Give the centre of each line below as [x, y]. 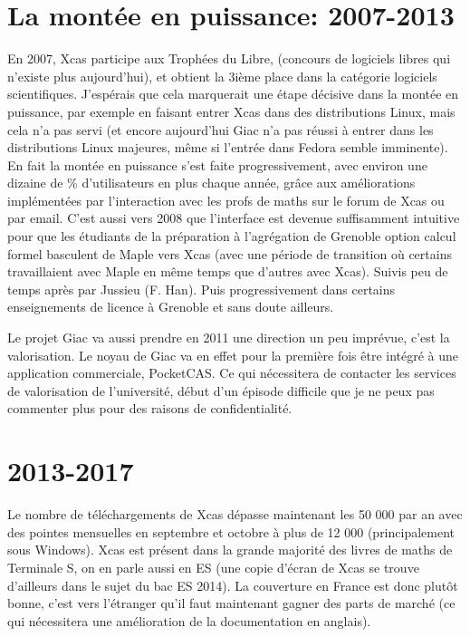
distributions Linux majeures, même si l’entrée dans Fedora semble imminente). [228, 147]
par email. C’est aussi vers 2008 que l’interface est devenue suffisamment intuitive [234, 218]
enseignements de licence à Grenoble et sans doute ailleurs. [171, 307]
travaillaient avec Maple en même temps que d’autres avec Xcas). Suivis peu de [228, 271]
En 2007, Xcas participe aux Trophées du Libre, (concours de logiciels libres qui [229, 58]
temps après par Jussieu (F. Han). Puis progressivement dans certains [201, 289]
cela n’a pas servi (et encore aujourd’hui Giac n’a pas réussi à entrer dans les [221, 129]
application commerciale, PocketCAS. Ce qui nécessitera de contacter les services [232, 373]
